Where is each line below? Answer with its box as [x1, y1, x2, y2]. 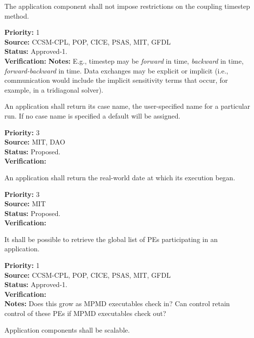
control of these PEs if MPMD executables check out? [4, 308, 166, 318]
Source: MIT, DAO [4, 137, 66, 147]
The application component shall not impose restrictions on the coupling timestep [4, 1, 250, 11]
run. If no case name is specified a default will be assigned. [4, 110, 181, 121]
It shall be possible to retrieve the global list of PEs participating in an [4, 234, 218, 244]
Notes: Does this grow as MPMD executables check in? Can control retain [4, 298, 230, 309]
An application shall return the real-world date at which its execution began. [4, 172, 235, 182]
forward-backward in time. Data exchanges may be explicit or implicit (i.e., [4, 65, 229, 75]
